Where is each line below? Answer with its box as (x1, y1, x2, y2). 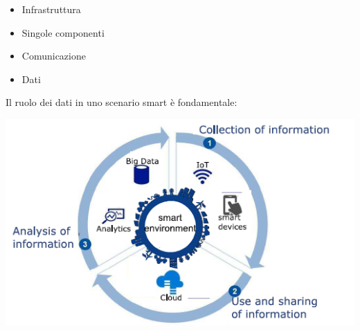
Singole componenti (21, 25, 105, 39)
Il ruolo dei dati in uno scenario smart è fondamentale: (6, 95, 237, 109)
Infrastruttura (21, 2, 81, 16)
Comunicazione (21, 48, 86, 63)
